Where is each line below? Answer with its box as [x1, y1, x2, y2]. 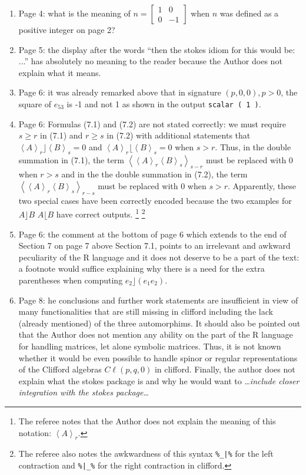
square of [18, 97, 52, 110]
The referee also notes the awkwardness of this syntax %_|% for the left [18, 447, 274, 460]
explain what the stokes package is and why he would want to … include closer [18, 374, 300, 387]
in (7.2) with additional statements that [107, 129, 251, 141]
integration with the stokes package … [18, 386, 149, 398]
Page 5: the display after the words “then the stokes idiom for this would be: [18, 43, 295, 55]
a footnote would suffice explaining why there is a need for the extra [18, 262, 265, 275]
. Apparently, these [227, 180, 296, 192]
